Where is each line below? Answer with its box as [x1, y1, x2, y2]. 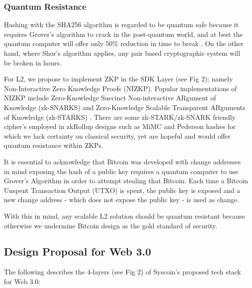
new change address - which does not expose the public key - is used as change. [4, 194, 239, 205]
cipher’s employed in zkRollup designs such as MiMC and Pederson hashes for [4, 121, 236, 131]
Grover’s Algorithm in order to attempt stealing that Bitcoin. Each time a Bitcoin [4, 176, 248, 186]
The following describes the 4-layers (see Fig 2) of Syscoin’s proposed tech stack [4, 267, 241, 277]
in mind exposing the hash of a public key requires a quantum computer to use [4, 166, 238, 176]
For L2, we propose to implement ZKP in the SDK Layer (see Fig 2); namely [4, 74, 233, 84]
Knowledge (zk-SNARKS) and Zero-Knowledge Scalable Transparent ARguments [4, 102, 246, 112]
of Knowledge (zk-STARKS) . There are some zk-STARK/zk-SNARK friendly [4, 112, 236, 122]
